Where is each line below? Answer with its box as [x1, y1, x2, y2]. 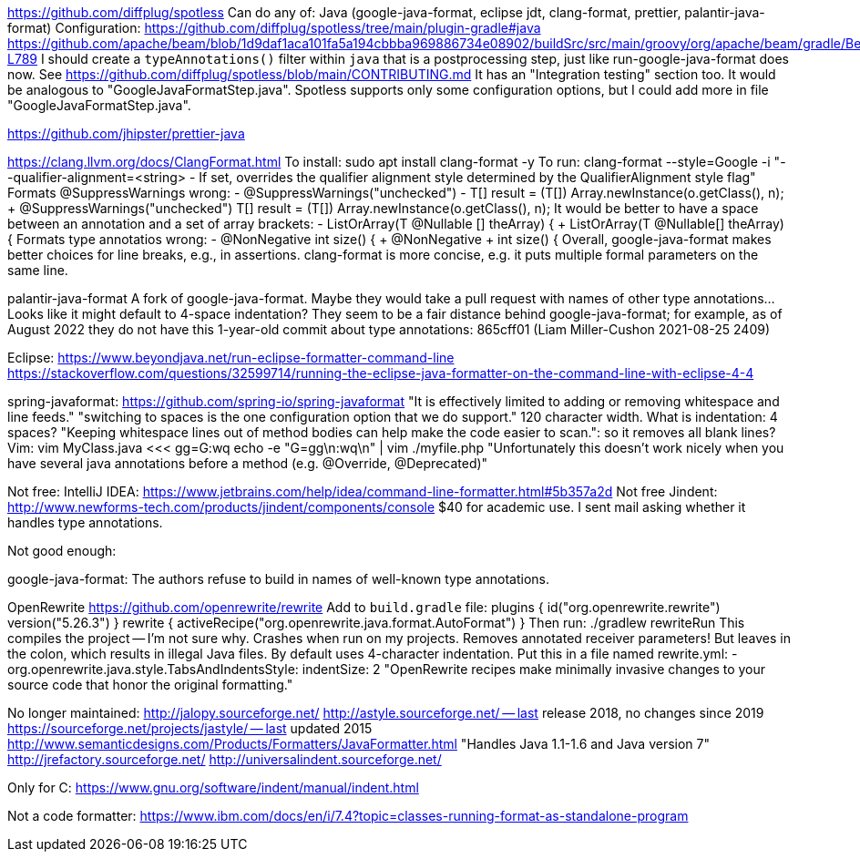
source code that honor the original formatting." [7, 677, 293, 692]
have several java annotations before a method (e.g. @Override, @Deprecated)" [7, 455, 488, 471]
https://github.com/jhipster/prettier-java [7, 126, 245, 141]
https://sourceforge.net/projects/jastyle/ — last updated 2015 [7, 721, 373, 736]
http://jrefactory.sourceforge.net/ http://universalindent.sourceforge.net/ [7, 752, 442, 767]
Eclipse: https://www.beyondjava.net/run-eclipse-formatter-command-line [7, 350, 455, 365]
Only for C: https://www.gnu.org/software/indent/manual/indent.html [7, 780, 419, 795]
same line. [7, 262, 68, 278]
